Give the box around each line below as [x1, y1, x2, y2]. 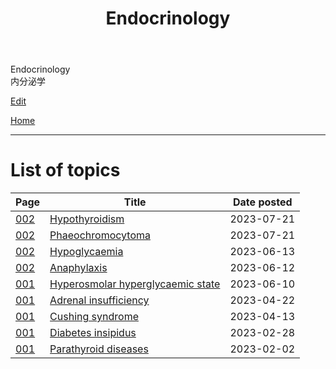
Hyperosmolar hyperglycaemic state [49, 277, 221, 291]
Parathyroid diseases [49, 342, 149, 356]
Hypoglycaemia [49, 245, 124, 259]
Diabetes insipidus [49, 326, 137, 340]
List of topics [10, 159, 121, 182]
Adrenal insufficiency [49, 293, 150, 307]
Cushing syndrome [49, 310, 139, 324]
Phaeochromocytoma [49, 228, 151, 242]
